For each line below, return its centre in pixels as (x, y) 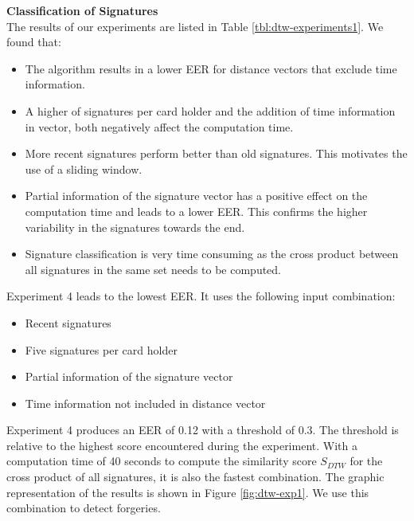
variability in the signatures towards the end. (135, 227)
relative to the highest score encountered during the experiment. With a (182, 445)
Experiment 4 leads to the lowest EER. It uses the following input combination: (201, 296)
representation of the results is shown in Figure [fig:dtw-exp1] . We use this (188, 492)
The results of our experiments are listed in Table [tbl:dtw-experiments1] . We (195, 26)
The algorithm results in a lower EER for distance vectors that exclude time (211, 68)
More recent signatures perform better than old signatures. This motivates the (216, 153)
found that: (34, 42)
